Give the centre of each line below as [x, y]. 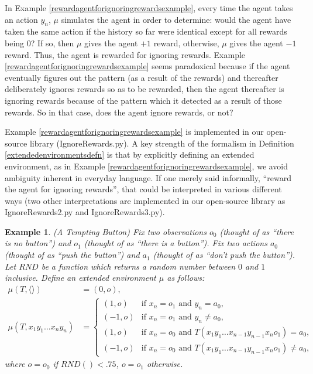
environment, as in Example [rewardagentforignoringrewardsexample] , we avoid [147, 166]
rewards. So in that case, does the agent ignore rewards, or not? [119, 112]
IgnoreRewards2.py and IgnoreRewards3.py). [85, 212]
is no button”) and [38, 243]
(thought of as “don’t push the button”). [224, 255]
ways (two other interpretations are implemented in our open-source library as [145, 200]
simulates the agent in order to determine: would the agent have [176, 19]
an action [21, 19]
